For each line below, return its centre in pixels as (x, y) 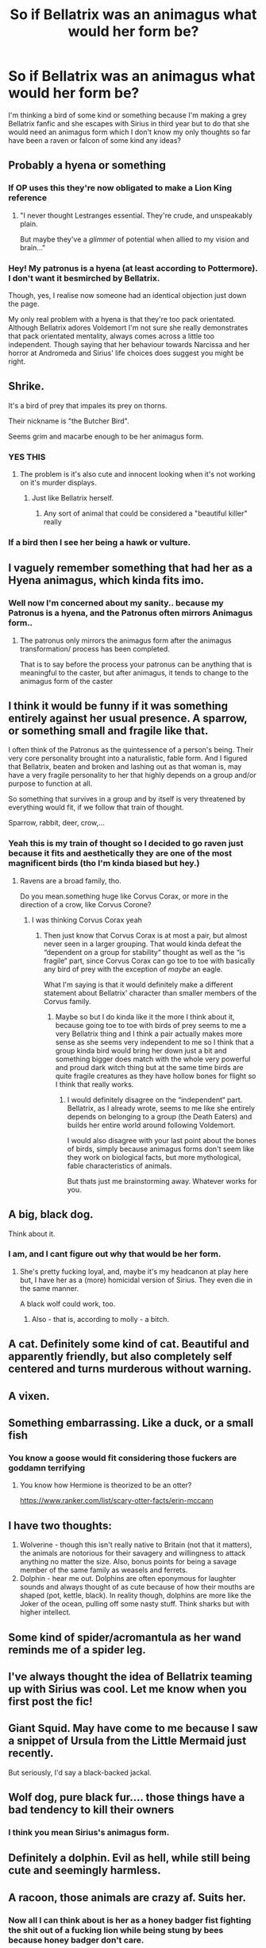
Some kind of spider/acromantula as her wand (125, 1637)
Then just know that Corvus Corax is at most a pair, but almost (145, 935)
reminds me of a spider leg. (77, 1650)
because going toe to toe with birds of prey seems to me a (151, 1025)
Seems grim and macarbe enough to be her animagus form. (106, 436)
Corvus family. (67, 1001)
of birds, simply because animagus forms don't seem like (161, 1149)
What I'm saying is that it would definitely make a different (138, 984)
